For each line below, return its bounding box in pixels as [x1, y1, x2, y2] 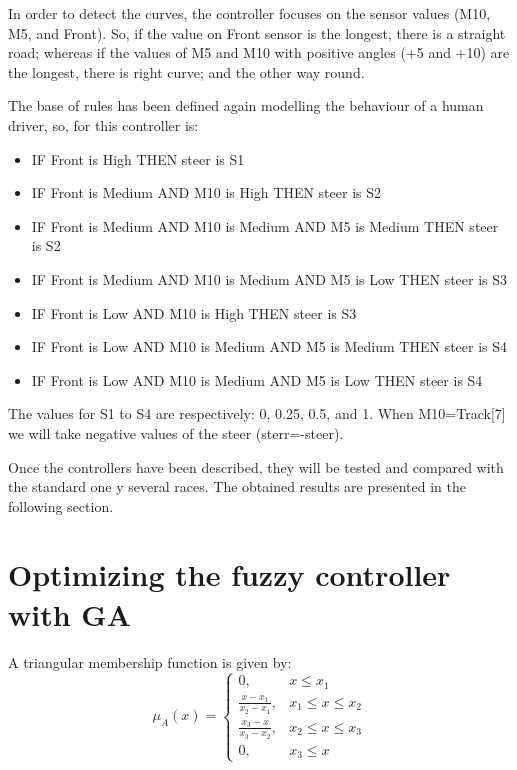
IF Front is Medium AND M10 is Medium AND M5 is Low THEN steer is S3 [31, 268, 508, 289]
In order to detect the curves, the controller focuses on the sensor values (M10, [8, 3, 491, 23]
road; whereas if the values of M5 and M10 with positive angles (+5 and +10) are [8, 42, 510, 63]
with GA [8, 593, 131, 634]
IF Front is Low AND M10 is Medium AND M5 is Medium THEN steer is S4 [31, 336, 508, 357]
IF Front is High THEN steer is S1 [31, 148, 245, 169]
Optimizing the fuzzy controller [8, 554, 451, 595]
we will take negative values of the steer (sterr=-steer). [8, 422, 344, 443]
